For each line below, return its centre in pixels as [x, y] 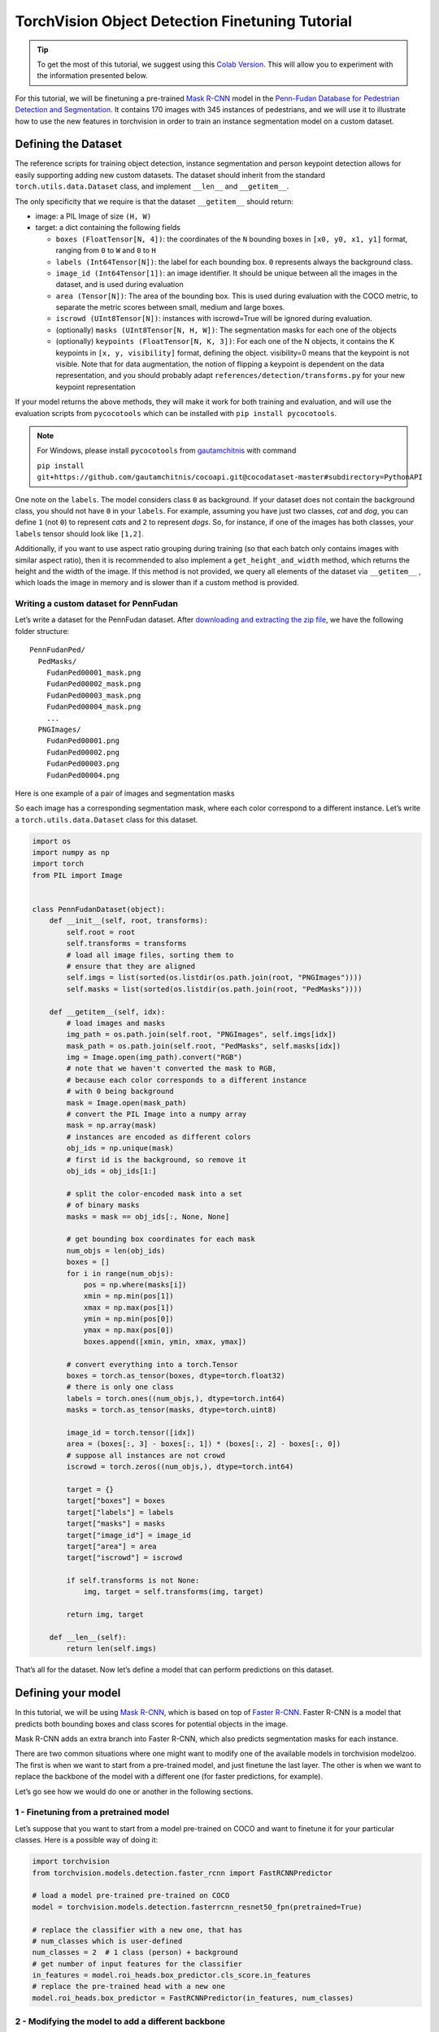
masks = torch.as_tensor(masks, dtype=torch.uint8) [172, 1410]
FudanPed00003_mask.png [93, 695]
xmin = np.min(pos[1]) [128, 1296]
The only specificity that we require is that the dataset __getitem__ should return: [154, 201]
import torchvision [71, 1862]
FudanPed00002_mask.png [93, 684]
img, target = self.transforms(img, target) [174, 1592]
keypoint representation [96, 387]
